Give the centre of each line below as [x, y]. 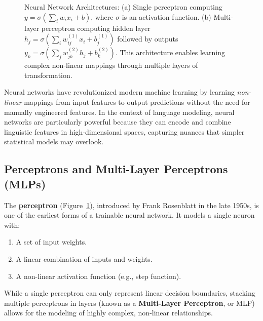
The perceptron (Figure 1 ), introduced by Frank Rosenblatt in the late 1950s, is [131, 205]
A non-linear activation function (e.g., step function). [99, 276]
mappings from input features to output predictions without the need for [137, 102]
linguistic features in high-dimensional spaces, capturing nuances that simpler [124, 131]
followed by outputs [148, 39]
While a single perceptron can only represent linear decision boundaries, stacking [130, 293]
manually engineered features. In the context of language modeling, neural [119, 112]
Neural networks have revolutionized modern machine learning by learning [119, 92]
